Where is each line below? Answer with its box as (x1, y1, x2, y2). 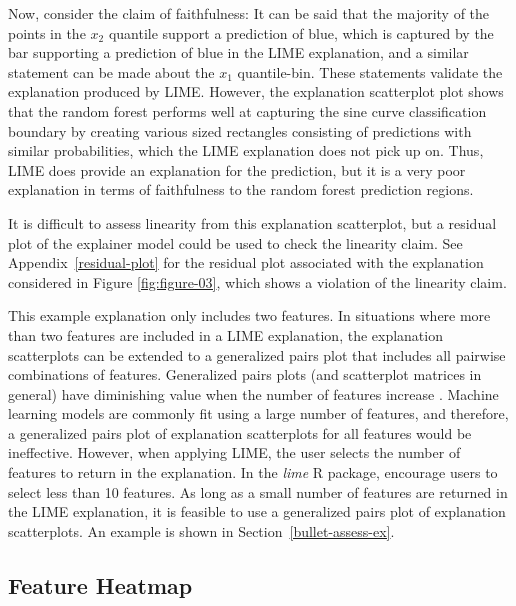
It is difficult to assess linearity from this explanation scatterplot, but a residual (8, 212, 497, 233)
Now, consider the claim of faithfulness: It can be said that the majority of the (8, 3, 490, 23)
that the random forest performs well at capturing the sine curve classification (8, 100, 487, 121)
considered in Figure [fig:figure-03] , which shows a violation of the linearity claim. (8, 271, 507, 292)
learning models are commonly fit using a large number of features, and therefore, (8, 403, 509, 424)
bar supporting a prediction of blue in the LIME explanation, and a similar (8, 42, 469, 63)
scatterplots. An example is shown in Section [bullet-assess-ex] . (8, 520, 395, 541)
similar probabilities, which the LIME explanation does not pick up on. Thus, (8, 140, 484, 161)
